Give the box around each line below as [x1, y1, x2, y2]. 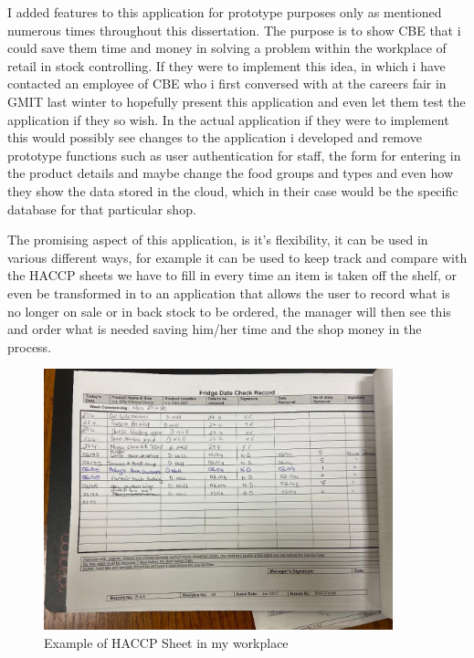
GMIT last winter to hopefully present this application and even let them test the [7, 91, 466, 110]
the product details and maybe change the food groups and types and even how [7, 163, 453, 183]
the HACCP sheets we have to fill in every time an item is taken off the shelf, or [7, 266, 458, 285]
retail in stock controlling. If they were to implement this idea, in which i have [7, 56, 446, 75]
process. [7, 337, 52, 356]
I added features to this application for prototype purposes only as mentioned [7, 3, 442, 21]
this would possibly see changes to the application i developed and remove [7, 128, 422, 147]
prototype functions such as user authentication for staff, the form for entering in [7, 145, 461, 164]
